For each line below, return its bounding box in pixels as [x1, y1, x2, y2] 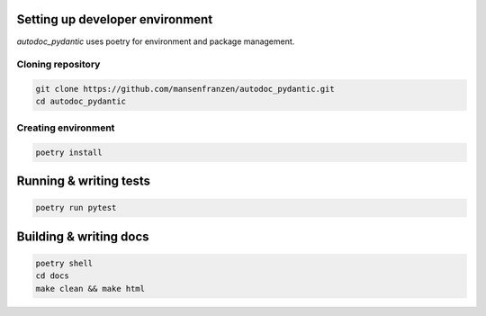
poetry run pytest [35, 203, 117, 213]
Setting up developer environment [16, 12, 213, 27]
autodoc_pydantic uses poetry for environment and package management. [16, 36, 295, 47]
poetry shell [35, 257, 94, 268]
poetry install [35, 147, 103, 158]
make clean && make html [35, 284, 146, 293]
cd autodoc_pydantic [35, 96, 126, 107]
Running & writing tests [16, 174, 151, 188]
